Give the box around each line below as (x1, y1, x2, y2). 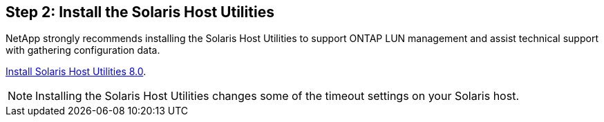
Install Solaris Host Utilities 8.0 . (6, 65, 147, 78)
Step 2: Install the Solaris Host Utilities (6, 3, 274, 21)
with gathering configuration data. (6, 44, 160, 57)
